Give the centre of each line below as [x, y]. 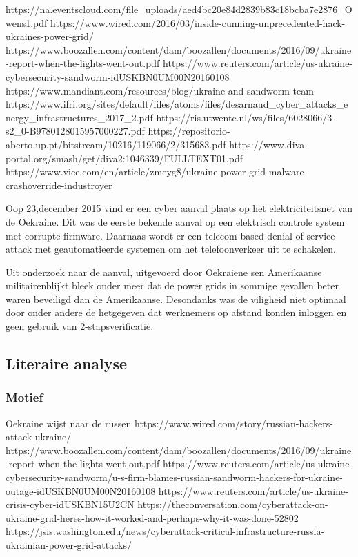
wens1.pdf [27, 22]
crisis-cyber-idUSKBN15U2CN [70, 504]
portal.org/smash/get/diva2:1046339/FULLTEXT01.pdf [125, 158]
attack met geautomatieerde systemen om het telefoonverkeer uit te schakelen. [171, 249]
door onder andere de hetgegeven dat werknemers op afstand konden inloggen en [176, 312]
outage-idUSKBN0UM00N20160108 [81, 490]
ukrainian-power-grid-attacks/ [69, 545]
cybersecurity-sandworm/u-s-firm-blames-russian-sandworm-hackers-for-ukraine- [175, 477]
